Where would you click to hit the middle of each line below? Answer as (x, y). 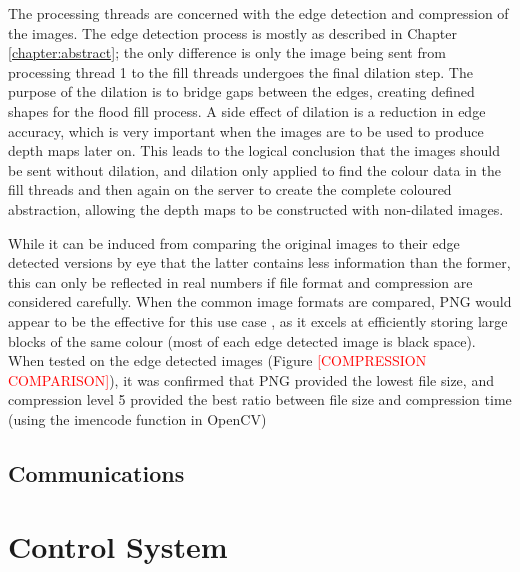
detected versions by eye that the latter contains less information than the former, (259, 262)
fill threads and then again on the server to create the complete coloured (230, 189)
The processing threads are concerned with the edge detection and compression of (258, 13)
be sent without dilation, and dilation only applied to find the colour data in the (254, 169)
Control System (118, 546)
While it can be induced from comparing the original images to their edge (234, 242)
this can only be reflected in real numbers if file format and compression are (240, 281)
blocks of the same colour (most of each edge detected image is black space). (242, 340)
